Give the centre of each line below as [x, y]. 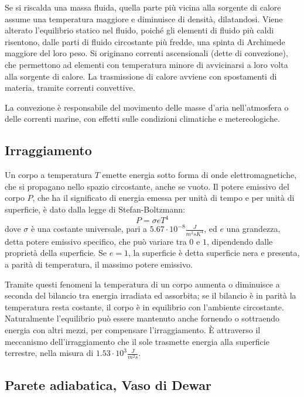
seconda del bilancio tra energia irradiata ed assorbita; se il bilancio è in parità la [151, 295]
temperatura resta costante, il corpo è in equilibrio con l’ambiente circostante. [144, 307]
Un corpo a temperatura [49, 175]
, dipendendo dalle [240, 241]
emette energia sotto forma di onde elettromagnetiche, [199, 175]
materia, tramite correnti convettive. [70, 88]
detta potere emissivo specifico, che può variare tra [96, 241]
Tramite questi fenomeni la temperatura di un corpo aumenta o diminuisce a [142, 284]
